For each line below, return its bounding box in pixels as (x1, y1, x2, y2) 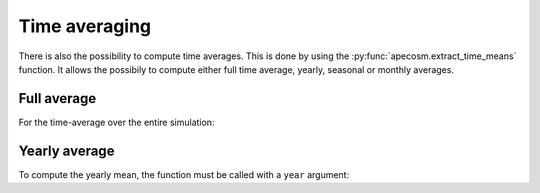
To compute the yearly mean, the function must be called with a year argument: (18, 168, 350, 180)
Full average (18, 90, 97, 107)
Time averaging (18, 15, 152, 37)
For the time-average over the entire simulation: (18, 116, 215, 128)
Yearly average (18, 142, 115, 159)
